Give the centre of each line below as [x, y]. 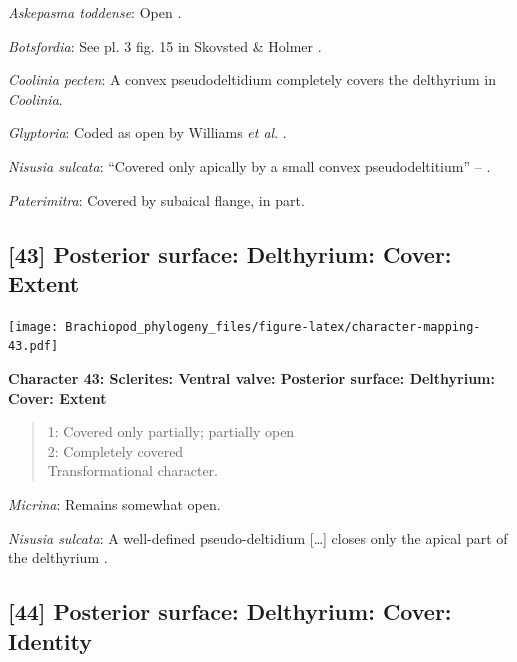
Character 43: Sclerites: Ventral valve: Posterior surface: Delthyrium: [252, 378]
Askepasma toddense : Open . [95, 12]
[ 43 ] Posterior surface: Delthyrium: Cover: [230, 253]
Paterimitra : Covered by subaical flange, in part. [156, 199]
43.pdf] [33, 346]
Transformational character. [132, 470]
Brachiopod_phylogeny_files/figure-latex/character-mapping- [273, 326]
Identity [50, 640]
